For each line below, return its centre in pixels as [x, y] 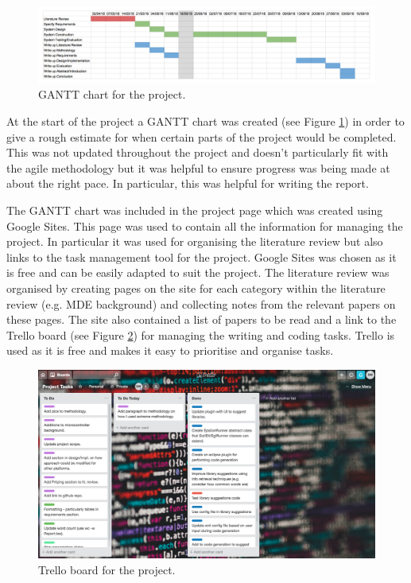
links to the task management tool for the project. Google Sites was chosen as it [202, 257]
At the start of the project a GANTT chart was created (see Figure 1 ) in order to [205, 121]
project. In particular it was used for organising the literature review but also [195, 241]
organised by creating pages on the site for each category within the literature [196, 288]
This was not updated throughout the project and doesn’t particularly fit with [198, 152]
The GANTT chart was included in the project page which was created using [195, 210]
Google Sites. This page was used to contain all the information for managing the [205, 225]
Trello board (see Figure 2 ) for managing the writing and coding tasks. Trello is [201, 334]
